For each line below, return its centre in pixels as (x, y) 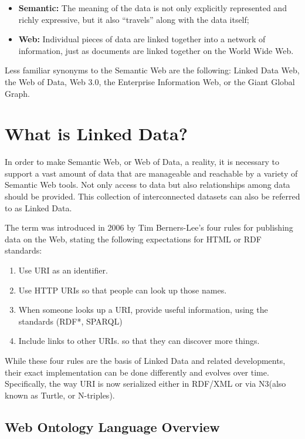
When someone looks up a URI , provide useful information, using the (143, 310)
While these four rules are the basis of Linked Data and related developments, (145, 360)
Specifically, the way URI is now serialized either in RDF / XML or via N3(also (145, 384)
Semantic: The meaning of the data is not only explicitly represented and (152, 8)
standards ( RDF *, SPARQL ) (70, 321)
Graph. (17, 93)
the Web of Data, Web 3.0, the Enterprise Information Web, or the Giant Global (150, 81)
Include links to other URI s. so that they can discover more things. (139, 341)
